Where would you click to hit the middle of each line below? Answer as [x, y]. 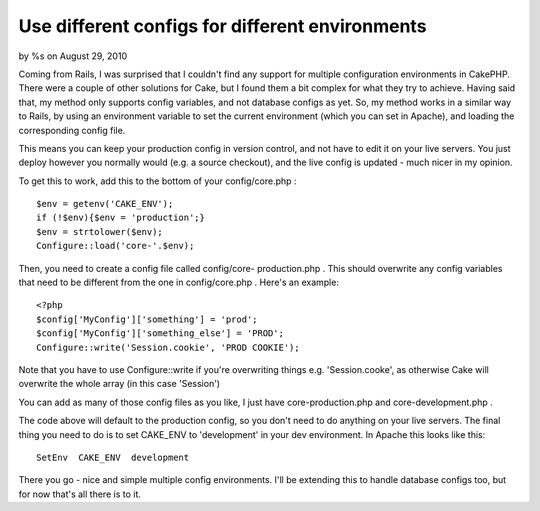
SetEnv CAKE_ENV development [113, 457]
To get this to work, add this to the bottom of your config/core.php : [157, 181]
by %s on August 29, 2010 [73, 56]
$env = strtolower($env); [100, 231]
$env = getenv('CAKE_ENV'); [105, 204]
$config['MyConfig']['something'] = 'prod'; [147, 319]
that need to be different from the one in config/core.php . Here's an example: [179, 282]
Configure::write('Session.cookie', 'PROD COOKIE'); [168, 347]
